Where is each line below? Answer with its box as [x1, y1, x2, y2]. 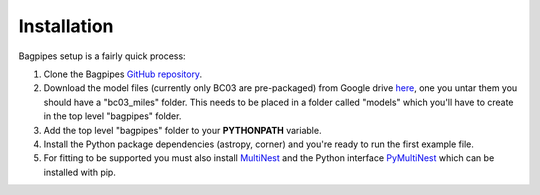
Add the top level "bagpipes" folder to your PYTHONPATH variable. [43, 124, 322, 136]
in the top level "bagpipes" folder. [43, 110, 182, 122]
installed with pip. [43, 166, 117, 178]
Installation [18, 15, 114, 37]
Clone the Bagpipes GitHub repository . [43, 68, 203, 80]
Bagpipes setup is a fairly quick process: [18, 50, 186, 62]
